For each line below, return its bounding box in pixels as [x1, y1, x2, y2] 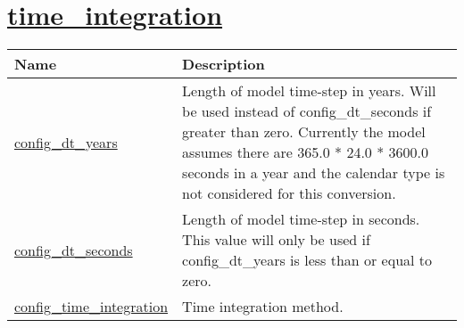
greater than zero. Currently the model [182, 121, 426, 143]
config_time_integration [14, 296, 169, 317]
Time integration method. [182, 296, 344, 317]
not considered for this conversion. [182, 183, 396, 204]
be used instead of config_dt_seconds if [182, 101, 432, 122]
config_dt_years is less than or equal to [182, 250, 433, 271]
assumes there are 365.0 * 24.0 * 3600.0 [182, 142, 428, 163]
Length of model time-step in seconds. [182, 209, 420, 230]
